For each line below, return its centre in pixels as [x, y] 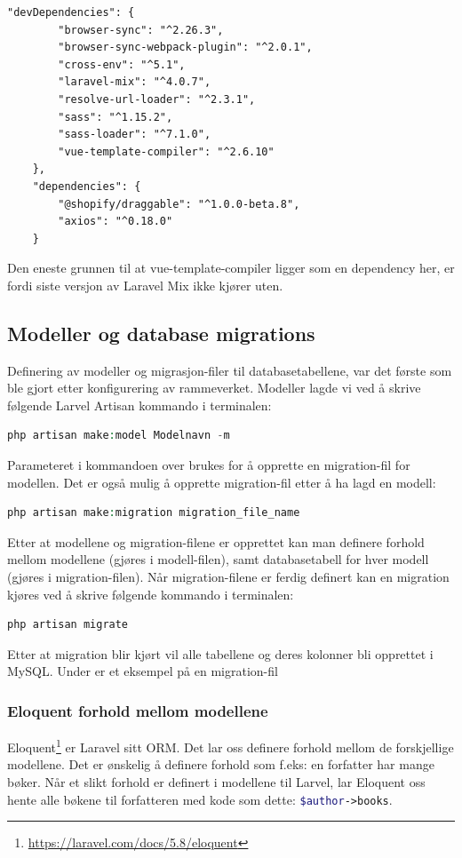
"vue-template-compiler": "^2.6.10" [166, 151]
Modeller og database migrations [161, 333]
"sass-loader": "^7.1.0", [135, 135]
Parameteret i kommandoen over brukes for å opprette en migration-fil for [209, 465]
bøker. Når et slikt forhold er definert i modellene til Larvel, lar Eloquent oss [216, 782]
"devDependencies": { [71, 12]
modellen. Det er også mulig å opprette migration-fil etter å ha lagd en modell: [222, 482]
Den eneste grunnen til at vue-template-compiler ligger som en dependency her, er [231, 268]
